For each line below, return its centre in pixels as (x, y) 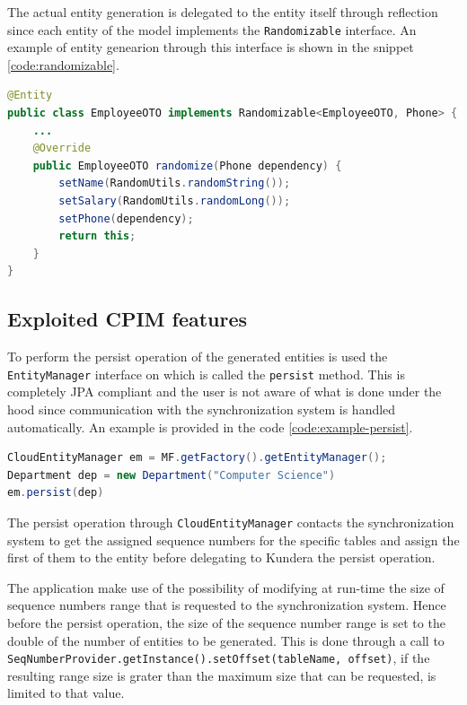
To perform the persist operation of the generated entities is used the (198, 357)
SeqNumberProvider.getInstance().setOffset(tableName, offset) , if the (219, 658)
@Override (62, 148)
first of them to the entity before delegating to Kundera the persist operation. (221, 557)
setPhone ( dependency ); (126, 218)
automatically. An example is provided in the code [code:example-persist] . (210, 426)
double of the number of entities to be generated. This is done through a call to (226, 640)
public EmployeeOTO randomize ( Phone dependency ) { (187, 165)
